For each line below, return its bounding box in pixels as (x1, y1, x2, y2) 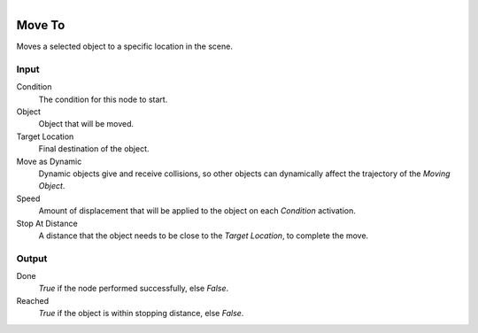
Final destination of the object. (38, 143, 150, 154)
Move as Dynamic (16, 156, 82, 166)
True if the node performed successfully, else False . (38, 283, 229, 294)
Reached (16, 295, 49, 306)
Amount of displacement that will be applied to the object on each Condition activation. (38, 205, 356, 216)
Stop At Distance (16, 218, 79, 228)
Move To (16, 18, 66, 33)
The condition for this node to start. (38, 94, 168, 105)
